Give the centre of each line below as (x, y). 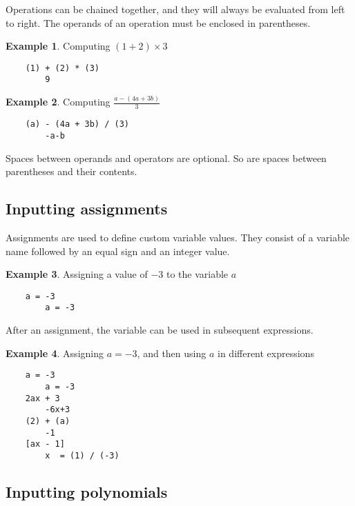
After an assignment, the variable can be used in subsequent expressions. (160, 330)
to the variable (197, 274)
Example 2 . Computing (58, 102)
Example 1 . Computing (58, 46)
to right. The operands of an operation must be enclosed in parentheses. (158, 22)
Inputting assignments (87, 209)
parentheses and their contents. (71, 171)
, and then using (172, 353)
